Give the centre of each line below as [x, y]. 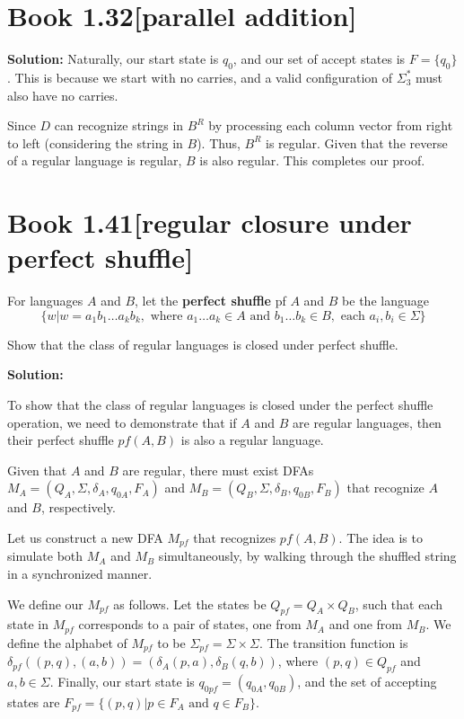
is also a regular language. [252, 440]
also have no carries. [63, 95]
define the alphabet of [67, 642]
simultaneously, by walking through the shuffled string [307, 556]
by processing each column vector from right [331, 125]
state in [28, 624]
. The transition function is [333, 642]
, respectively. [78, 507]
